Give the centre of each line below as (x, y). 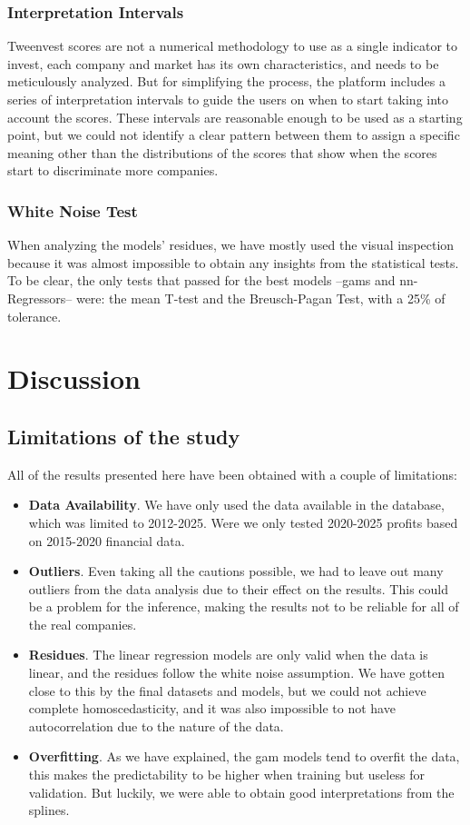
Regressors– (40, 298)
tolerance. (34, 316)
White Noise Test (73, 210)
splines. (49, 810)
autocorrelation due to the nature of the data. (156, 726)
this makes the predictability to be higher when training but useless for (226, 775)
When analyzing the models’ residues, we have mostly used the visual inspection (231, 245)
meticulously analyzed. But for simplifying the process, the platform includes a (226, 81)
